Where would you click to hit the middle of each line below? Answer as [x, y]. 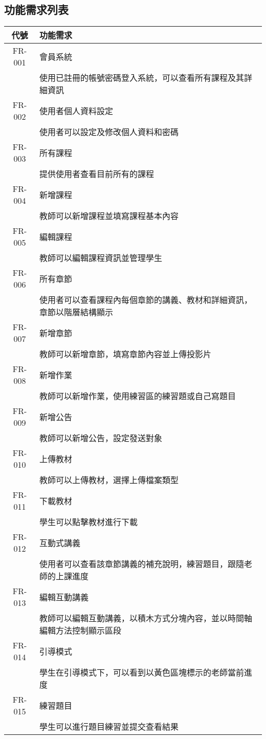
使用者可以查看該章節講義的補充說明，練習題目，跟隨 [141, 564]
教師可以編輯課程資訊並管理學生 [101, 258]
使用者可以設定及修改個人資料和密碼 [109, 132]
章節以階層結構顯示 [76, 312]
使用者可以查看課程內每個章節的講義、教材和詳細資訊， [146, 300]
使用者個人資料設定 [76, 111]
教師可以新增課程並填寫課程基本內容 [109, 216]
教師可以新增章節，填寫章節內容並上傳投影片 [125, 354]
